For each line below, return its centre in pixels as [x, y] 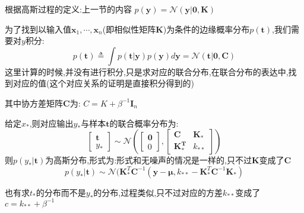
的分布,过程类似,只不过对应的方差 [158, 192]
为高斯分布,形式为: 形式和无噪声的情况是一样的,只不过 [148, 160]
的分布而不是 [61, 192]
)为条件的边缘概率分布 [206, 29]
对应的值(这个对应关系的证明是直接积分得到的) [103, 83]
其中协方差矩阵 [34, 103]
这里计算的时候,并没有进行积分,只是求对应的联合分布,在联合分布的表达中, [147, 71]
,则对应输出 [51, 123]
